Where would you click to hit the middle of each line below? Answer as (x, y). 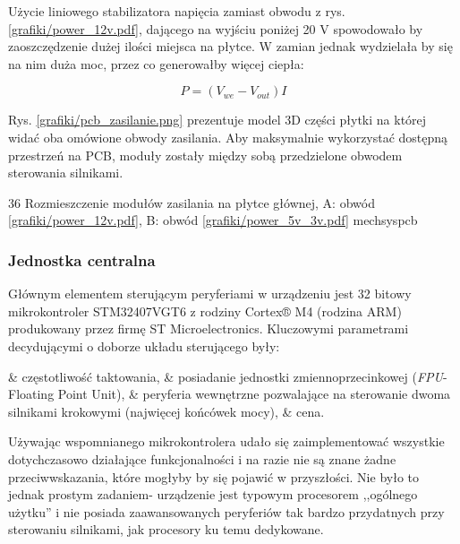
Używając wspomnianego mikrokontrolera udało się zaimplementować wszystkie (226, 441)
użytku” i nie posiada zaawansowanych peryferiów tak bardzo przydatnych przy (226, 511)
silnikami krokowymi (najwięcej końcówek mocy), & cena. (166, 411)
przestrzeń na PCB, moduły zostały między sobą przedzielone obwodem (205, 155)
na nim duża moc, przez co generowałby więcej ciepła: (156, 63)
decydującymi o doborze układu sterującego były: (144, 345)
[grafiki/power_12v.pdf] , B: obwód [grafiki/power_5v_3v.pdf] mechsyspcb (213, 220)
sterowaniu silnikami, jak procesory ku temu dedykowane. (166, 529)
